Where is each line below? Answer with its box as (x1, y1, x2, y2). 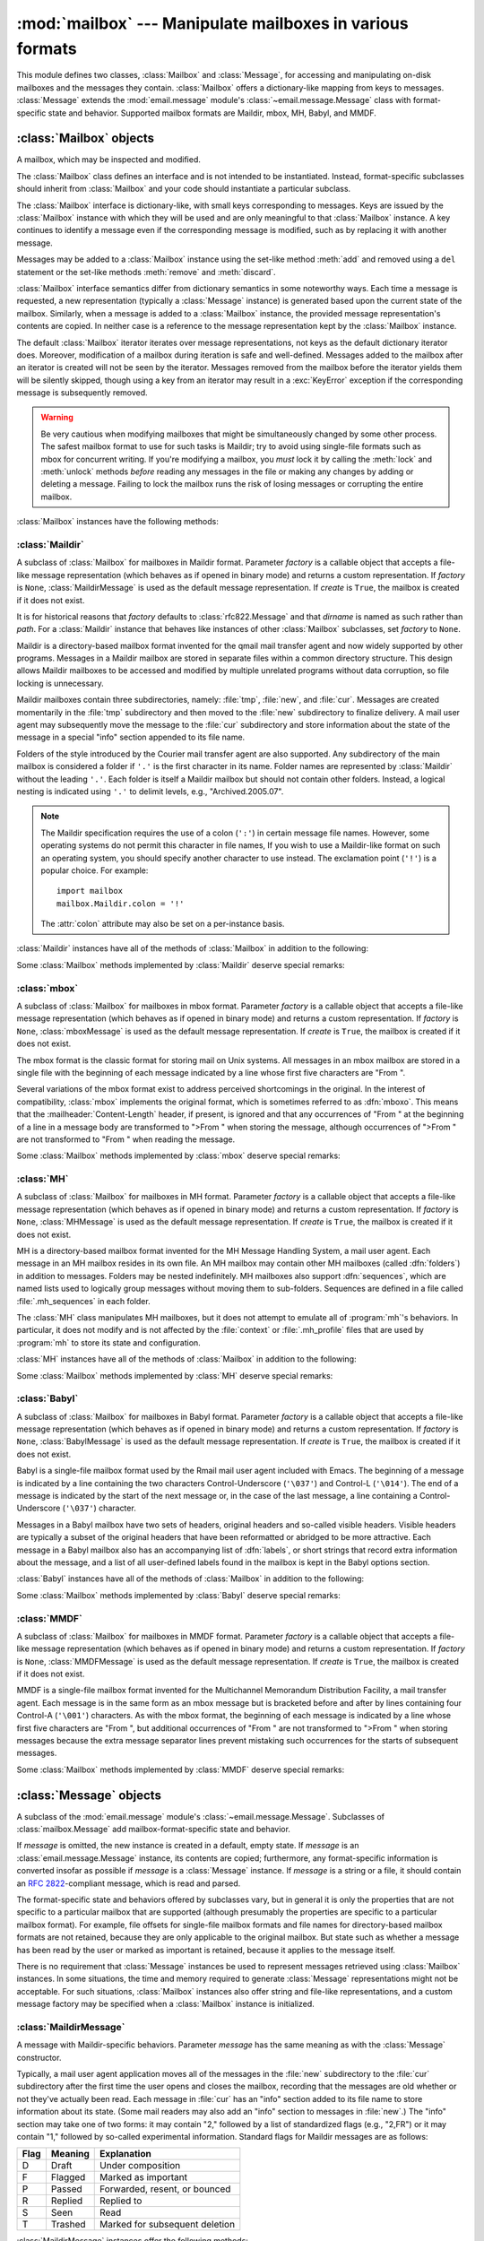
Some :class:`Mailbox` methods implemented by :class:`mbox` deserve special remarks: (16, 1150, 341, 1161)
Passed (50, 2183, 82, 2195)
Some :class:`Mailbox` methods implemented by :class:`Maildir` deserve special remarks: (16, 959, 345, 970)
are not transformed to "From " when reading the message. (16, 1134, 236, 1145)
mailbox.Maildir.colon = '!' (56, 898, 185, 909)
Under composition (99, 2159, 181, 2172)
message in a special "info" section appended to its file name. (16, 731, 246, 743)
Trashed (50, 2219, 86, 2231)
